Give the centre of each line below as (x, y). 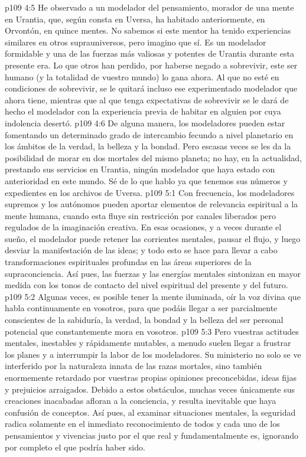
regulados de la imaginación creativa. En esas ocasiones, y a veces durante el (143, 227)
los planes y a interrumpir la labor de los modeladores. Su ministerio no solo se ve (153, 354)
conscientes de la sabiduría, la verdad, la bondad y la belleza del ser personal (144, 320)
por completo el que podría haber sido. (75, 447)
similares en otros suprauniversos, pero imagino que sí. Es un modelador (136, 42)
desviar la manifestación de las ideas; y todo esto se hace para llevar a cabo (141, 250)
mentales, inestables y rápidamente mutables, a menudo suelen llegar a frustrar (148, 343)
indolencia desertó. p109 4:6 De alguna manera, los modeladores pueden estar (145, 123)
